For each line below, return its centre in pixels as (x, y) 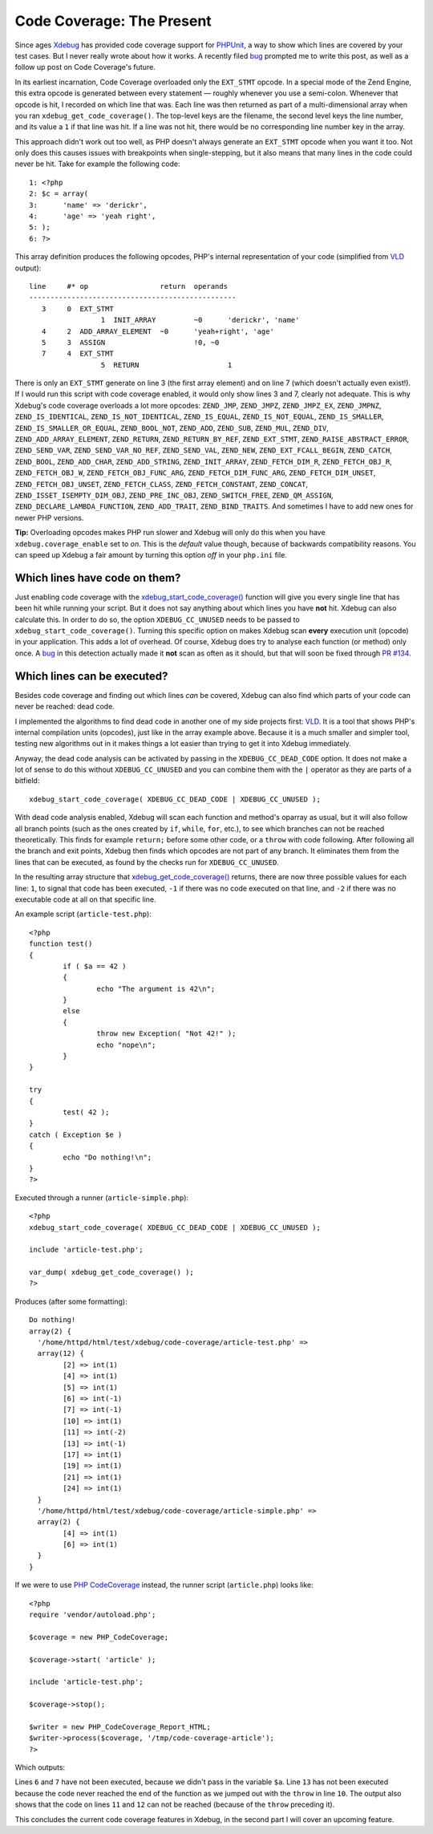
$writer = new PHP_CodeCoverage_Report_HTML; (120, 1726)
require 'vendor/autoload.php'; (93, 1615)
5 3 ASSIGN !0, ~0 (130, 342)
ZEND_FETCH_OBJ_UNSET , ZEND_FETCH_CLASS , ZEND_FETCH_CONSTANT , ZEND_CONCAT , (162, 484)
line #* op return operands (129, 286)
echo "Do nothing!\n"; (107, 1157)
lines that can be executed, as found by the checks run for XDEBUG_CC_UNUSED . (147, 862)
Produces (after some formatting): (71, 1301)
